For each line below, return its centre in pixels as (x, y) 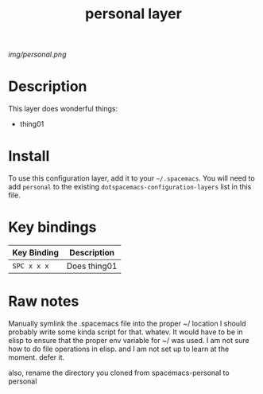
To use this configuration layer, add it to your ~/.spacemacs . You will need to (132, 178)
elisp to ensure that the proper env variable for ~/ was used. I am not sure (129, 340)
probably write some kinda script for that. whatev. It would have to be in (126, 332)
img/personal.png (37, 55)
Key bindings (52, 227)
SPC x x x (31, 266)
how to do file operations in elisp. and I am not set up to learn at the (119, 349)
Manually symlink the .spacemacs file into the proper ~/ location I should (127, 323)
